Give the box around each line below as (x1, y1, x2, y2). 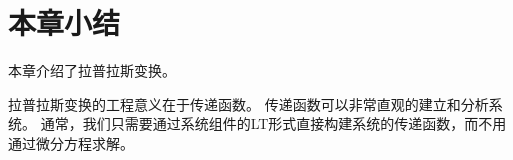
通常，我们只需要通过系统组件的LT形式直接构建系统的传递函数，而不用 (40, 113, 507, 134)
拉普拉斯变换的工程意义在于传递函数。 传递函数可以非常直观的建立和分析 (8, 93, 489, 114)
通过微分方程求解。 (8, 132, 134, 153)
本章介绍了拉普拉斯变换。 (8, 60, 176, 81)
